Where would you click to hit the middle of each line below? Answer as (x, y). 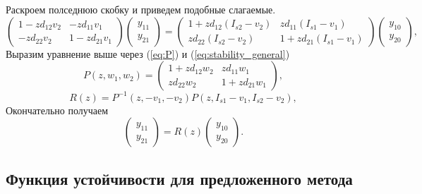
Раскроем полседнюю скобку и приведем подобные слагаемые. (141, 9)
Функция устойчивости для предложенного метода (179, 178)
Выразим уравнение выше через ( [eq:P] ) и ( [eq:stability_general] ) (148, 53)
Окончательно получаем (57, 110)
